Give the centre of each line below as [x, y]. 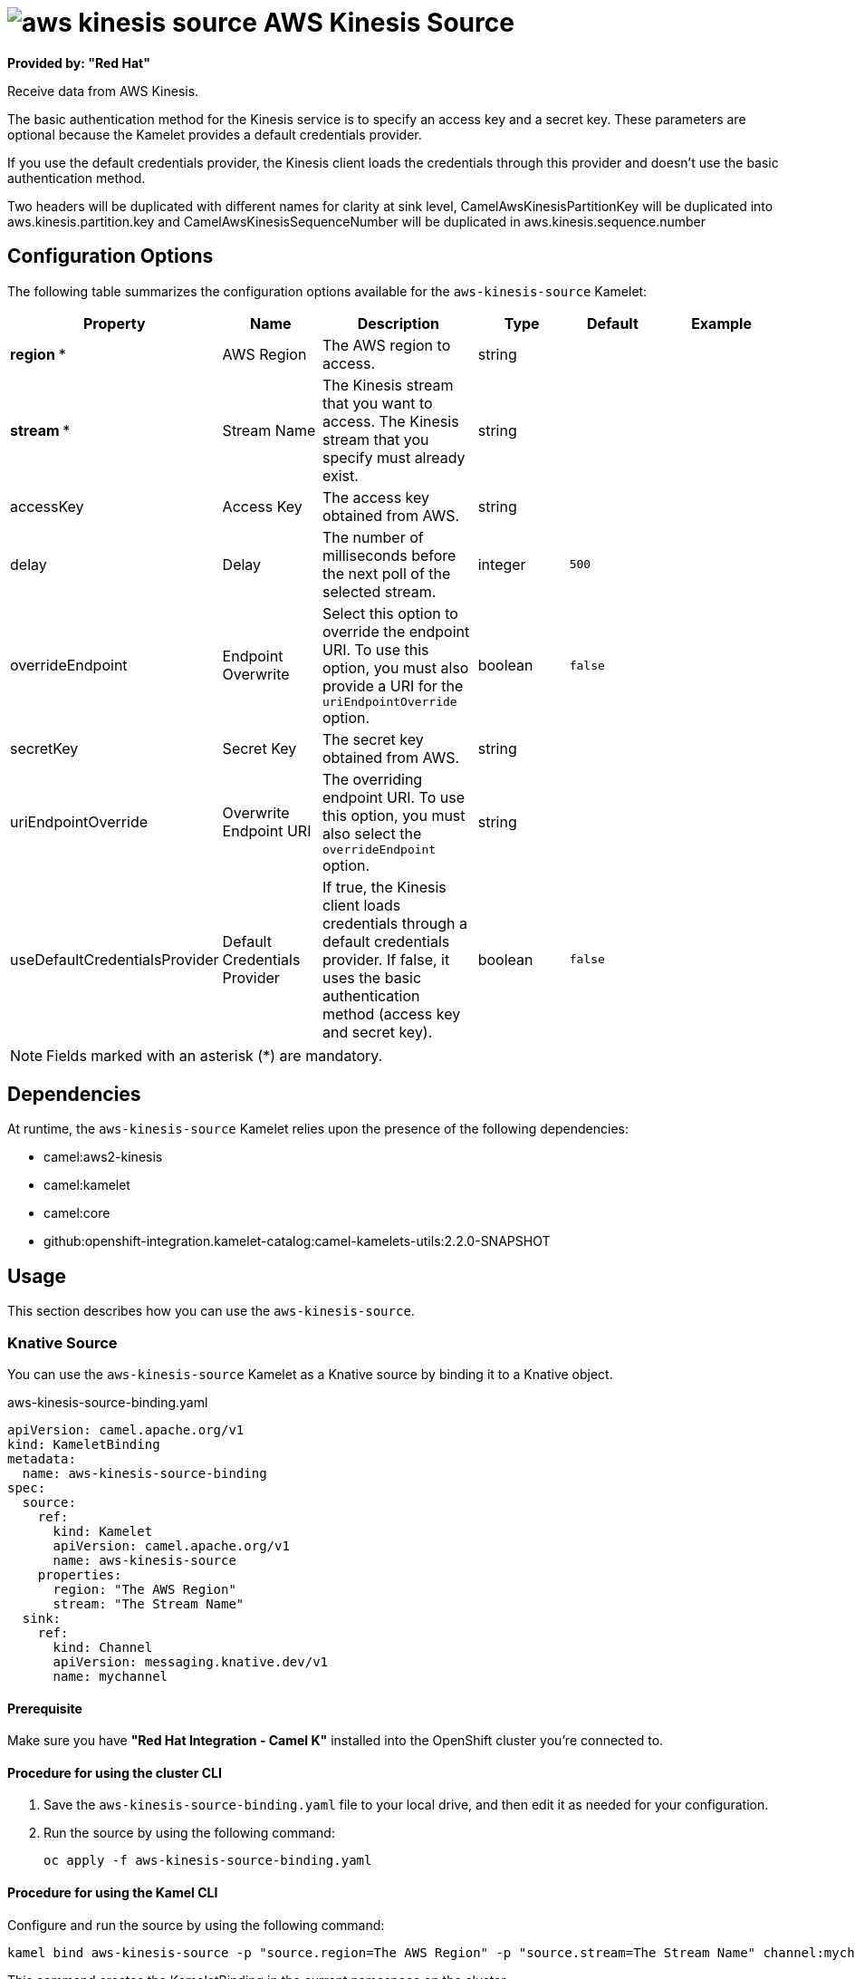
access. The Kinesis [390, 421]
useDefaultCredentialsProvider [115, 959]
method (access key [391, 1014]
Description [399, 323]
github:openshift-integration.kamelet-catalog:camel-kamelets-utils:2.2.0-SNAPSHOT [297, 1241]
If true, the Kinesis [384, 887]
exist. [340, 475]
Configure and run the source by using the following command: [196, 1925]
